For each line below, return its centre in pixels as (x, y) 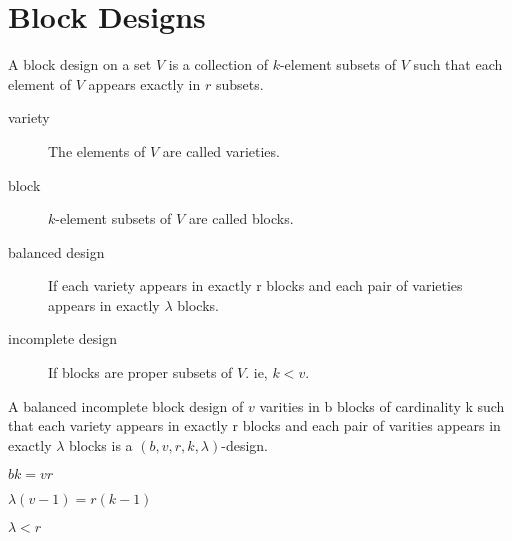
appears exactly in (144, 83)
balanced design (56, 251)
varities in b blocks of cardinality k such (382, 405)
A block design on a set (80, 64)
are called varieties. (221, 150)
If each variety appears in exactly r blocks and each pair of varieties (255, 285)
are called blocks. (241, 218)
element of (39, 83)
